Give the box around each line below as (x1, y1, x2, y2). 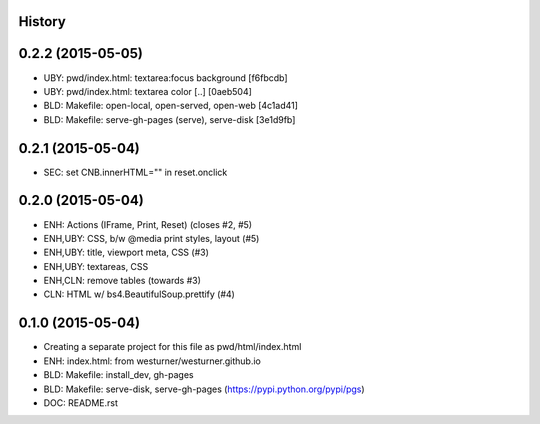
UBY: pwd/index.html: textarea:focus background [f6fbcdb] (43, 71, 289, 84)
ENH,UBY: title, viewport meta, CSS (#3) (43, 246, 210, 259)
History (18, 13, 67, 30)
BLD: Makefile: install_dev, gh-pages (43, 369, 194, 381)
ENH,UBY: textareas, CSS (43, 260, 149, 272)
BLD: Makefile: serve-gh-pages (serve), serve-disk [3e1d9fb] (43, 113, 296, 125)
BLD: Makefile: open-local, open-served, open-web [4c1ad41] (43, 100, 299, 112)
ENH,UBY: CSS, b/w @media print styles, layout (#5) (43, 232, 260, 244)
